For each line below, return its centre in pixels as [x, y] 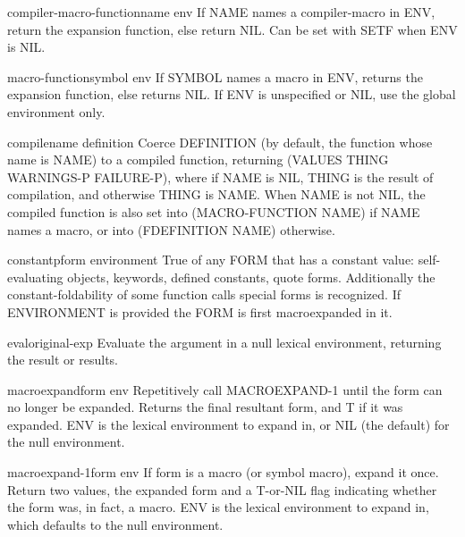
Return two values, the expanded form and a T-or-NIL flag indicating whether [222, 489]
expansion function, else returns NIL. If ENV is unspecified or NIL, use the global [232, 94]
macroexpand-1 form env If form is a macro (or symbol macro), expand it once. [223, 472]
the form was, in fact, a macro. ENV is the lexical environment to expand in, [218, 507]
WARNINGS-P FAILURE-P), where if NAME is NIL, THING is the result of [220, 176]
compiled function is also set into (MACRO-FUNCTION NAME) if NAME [214, 211]
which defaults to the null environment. [115, 524]
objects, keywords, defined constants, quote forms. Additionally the [251, 277]
